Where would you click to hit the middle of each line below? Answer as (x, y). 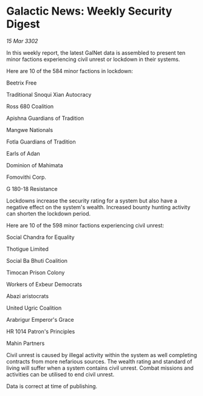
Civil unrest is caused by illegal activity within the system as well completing (102, 355)
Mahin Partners (26, 343)
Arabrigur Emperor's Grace (40, 319)
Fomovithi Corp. (26, 177)
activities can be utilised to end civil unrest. (60, 374)
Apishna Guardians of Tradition (45, 118)
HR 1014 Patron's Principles (41, 331)
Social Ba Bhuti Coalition (37, 260)
